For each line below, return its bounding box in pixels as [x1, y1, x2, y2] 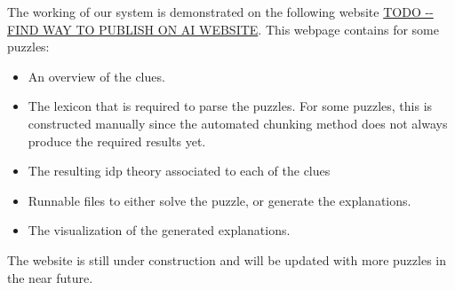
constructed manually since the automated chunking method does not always [28, 114, 448, 132]
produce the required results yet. [28, 131, 206, 150]
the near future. [7, 268, 93, 286]
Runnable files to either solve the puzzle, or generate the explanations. [28, 191, 411, 209]
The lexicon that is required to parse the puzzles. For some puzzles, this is [28, 97, 433, 115]
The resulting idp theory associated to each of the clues [28, 161, 331, 180]
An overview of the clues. [28, 67, 165, 85]
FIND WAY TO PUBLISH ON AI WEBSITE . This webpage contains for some [7, 20, 439, 38]
